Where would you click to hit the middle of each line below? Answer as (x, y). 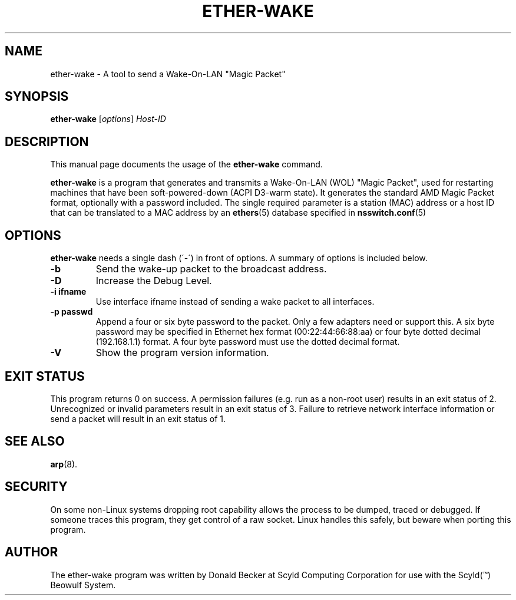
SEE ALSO (35, 441)
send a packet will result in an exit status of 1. (138, 418)
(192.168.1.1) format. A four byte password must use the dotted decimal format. (248, 342)
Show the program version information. (182, 353)
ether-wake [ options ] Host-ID (108, 119)
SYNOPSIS (37, 97)
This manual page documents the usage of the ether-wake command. (186, 164)
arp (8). (64, 464)
